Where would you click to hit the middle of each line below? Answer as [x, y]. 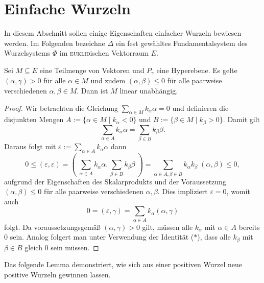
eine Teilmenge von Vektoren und [92, 70]
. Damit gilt [242, 119]
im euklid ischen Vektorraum [104, 53]
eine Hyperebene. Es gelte [197, 70]
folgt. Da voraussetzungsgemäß [52, 227]
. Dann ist [92, 90]
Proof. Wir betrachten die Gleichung [61, 108]
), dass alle [214, 237]
